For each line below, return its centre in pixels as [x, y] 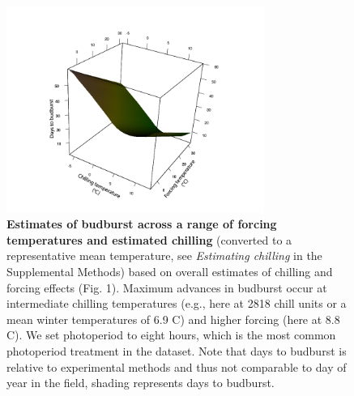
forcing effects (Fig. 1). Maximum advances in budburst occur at [167, 287]
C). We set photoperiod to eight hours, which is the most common [171, 335]
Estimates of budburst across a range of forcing [142, 224]
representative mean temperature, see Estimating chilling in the [164, 255]
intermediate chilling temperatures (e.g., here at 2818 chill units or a [177, 303]
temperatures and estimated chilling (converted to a [149, 239]
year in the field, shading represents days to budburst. [141, 383]
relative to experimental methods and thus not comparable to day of [177, 366]
